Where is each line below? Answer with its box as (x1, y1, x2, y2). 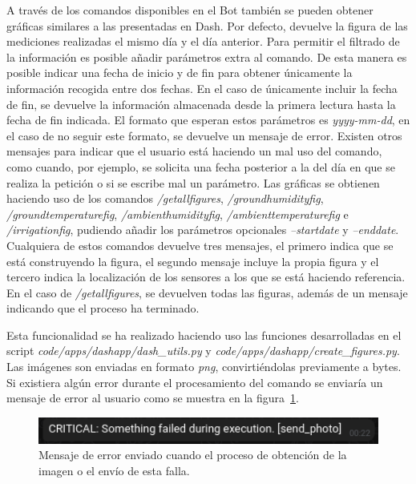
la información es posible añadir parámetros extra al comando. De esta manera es (6, 48, 407, 65)
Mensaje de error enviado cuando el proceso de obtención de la (38, 446, 347, 463)
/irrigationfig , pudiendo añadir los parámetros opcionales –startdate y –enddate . (6, 221, 399, 238)
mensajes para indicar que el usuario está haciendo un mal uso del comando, (6, 143, 382, 159)
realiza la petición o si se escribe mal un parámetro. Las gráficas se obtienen (6, 174, 380, 191)
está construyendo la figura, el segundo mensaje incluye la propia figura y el (6, 252, 379, 269)
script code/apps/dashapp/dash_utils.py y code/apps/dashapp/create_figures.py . (6, 342, 400, 359)
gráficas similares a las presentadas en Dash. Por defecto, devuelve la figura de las (6, 17, 408, 34)
